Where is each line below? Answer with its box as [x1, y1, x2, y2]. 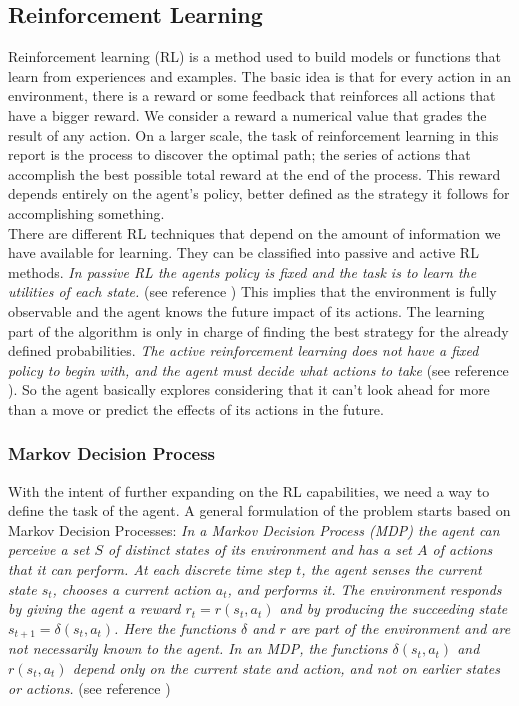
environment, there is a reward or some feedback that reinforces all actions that [8, 85, 496, 106]
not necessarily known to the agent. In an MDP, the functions [8, 638, 388, 659]
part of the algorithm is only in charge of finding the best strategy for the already [8, 320, 509, 341]
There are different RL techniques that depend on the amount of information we [8, 222, 501, 243]
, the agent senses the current [301, 559, 482, 580]
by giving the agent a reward [8, 598, 181, 619]
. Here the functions [114, 617, 236, 638]
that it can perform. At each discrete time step [8, 559, 292, 580]
